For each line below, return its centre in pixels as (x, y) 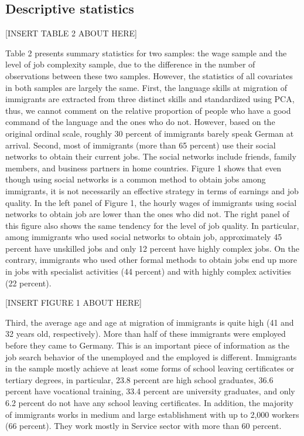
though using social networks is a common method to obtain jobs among (136, 179)
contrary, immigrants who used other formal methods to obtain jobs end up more (151, 260)
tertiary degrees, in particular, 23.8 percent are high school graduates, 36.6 (139, 379)
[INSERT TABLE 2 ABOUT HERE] (71, 33)
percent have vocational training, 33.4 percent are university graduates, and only (150, 391)
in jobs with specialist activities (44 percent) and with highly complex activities (148, 271)
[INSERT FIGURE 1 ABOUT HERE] (74, 303)
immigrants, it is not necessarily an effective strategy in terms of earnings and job (152, 190)
